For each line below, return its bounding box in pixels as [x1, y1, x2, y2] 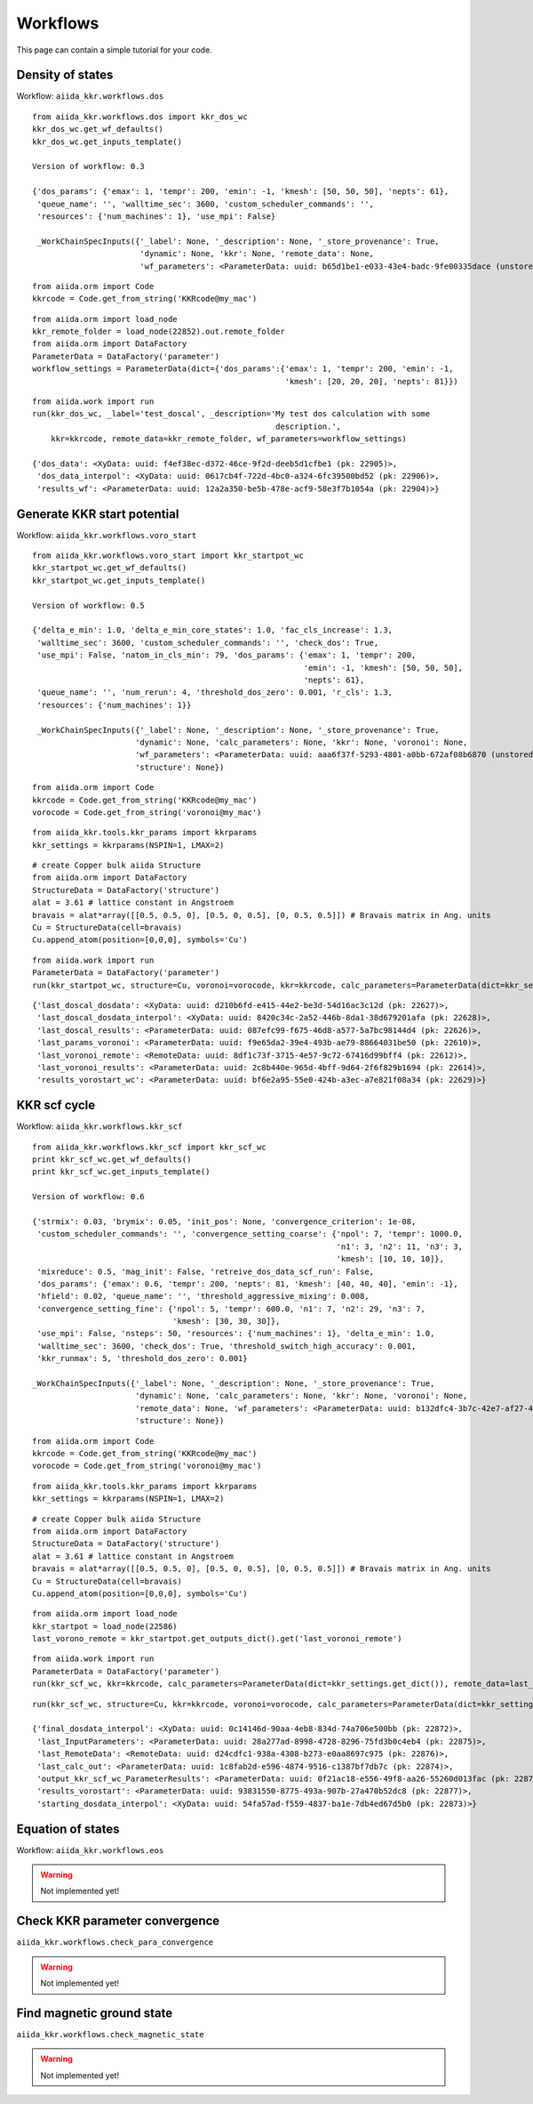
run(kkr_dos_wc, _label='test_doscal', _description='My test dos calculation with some [32, 409, 431, 419]
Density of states [16, 68, 114, 83]
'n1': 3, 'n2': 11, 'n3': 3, [336, 1241, 464, 1252]
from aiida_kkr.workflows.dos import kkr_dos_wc [32, 111, 248, 122]
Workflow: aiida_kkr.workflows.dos [16, 91, 164, 101]
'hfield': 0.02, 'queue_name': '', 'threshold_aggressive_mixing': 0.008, [36, 1291, 370, 1302]
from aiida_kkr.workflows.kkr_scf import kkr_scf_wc [32, 1141, 266, 1152]
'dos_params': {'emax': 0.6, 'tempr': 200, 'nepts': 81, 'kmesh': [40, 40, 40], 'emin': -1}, [36, 1278, 459, 1289]
